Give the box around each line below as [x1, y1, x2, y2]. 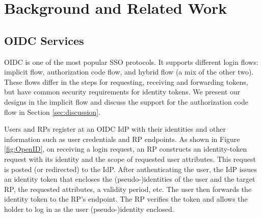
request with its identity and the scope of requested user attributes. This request [4, 153, 256, 164]
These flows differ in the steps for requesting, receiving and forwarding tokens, [4, 76, 248, 87]
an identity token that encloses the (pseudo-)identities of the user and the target [4, 174, 255, 184]
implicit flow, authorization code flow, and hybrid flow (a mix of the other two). [4, 66, 254, 77]
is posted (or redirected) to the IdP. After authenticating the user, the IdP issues [4, 163, 257, 174]
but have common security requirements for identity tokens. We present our [4, 86, 241, 97]
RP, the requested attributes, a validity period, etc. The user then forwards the [4, 183, 252, 194]
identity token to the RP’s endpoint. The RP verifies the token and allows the [4, 193, 248, 204]
